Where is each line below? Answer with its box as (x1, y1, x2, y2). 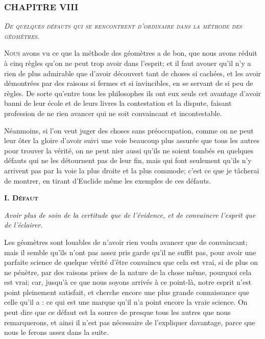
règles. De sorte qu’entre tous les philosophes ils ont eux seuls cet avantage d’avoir (4, 87, 261, 98)
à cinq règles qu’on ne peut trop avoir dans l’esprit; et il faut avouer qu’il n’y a (4, 58, 251, 68)
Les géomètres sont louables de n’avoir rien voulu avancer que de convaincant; (4, 236, 248, 247)
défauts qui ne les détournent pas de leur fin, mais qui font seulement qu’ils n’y (4, 155, 252, 166)
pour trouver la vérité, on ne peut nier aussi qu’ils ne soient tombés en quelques (4, 145, 254, 155)
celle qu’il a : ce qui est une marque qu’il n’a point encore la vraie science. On (4, 297, 248, 307)
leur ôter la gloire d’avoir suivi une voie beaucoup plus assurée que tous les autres (4, 135, 260, 146)
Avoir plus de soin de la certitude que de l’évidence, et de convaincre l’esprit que (4, 209, 256, 220)
